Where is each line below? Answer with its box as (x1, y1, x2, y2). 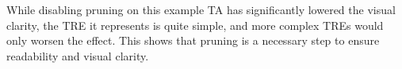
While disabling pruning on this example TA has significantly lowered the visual (6, 2, 396, 17)
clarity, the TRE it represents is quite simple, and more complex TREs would (6, 16, 384, 33)
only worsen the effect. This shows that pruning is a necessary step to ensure (6, 32, 380, 49)
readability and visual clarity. (6, 47, 149, 64)
